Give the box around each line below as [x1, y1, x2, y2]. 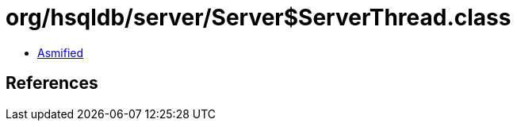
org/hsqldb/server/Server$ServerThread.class [6, 4, 511, 31]
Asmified [37, 45, 84, 60]
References [6, 73, 98, 94]
